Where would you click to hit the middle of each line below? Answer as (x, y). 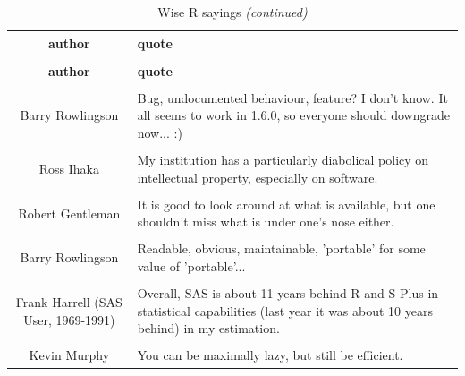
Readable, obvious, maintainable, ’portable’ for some (281, 248)
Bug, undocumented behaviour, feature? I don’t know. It (292, 97)
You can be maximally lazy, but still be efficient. (270, 355)
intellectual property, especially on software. (258, 177)
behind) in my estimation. (208, 328)
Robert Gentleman (69, 213)
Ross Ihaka (69, 168)
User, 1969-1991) (69, 319)
